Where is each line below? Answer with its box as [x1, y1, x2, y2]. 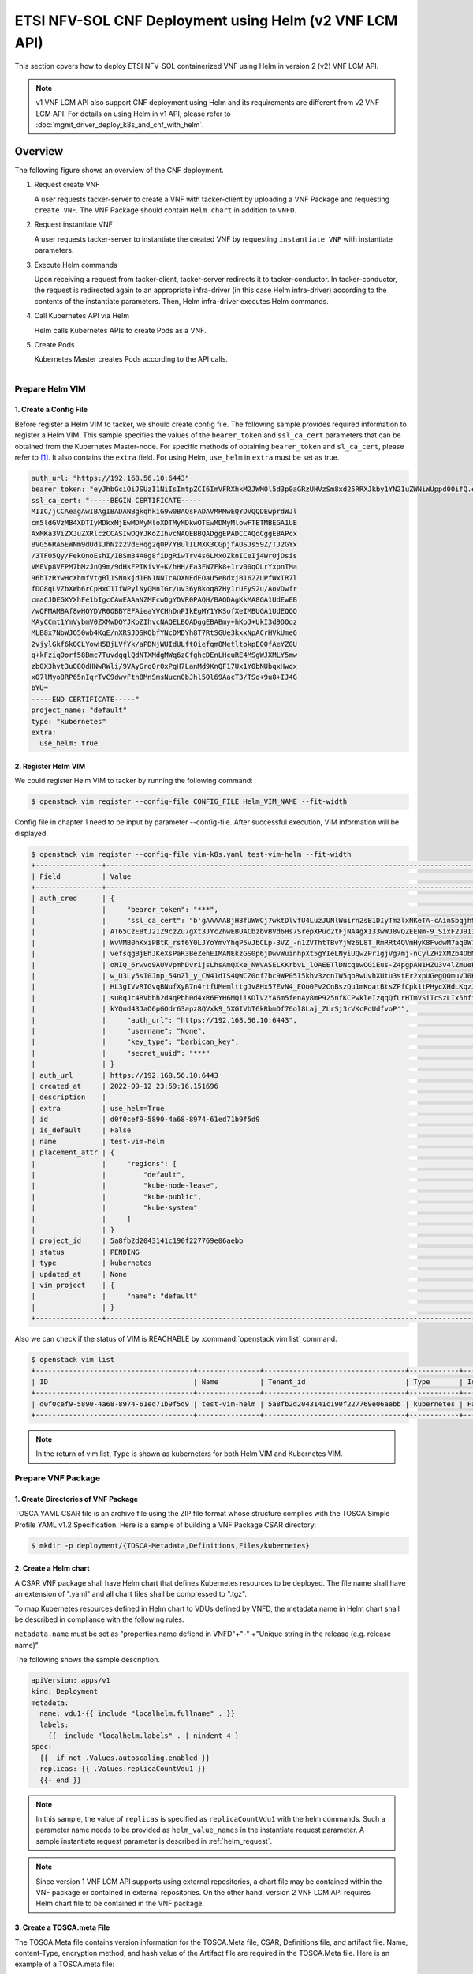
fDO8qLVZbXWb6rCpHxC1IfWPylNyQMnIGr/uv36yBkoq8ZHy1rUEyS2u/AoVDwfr [31, 584, 298, 593]
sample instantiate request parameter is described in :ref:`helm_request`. [35, 1836, 272, 1845]
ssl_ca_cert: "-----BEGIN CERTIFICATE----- [31, 496, 203, 505]
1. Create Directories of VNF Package [14, 1494, 138, 1503]
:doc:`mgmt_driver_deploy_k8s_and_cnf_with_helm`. [35, 119, 204, 129]
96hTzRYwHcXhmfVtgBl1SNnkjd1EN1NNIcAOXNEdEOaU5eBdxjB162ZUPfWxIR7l [31, 573, 298, 582]
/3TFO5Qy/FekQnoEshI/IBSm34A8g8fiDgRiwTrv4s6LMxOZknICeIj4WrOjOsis [31, 551, 298, 560]
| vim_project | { [31, 1280, 115, 1289]
